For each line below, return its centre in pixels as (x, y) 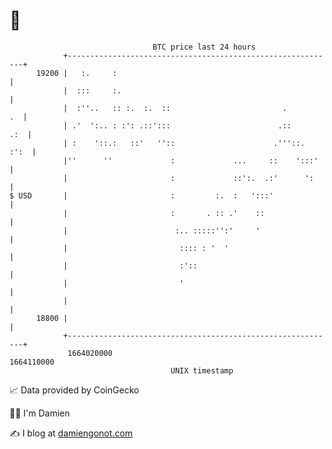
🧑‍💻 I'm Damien (40, 413)
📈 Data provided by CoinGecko (74, 390)
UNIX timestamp (202, 370)
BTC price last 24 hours (204, 47)
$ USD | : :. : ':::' (141, 195)
